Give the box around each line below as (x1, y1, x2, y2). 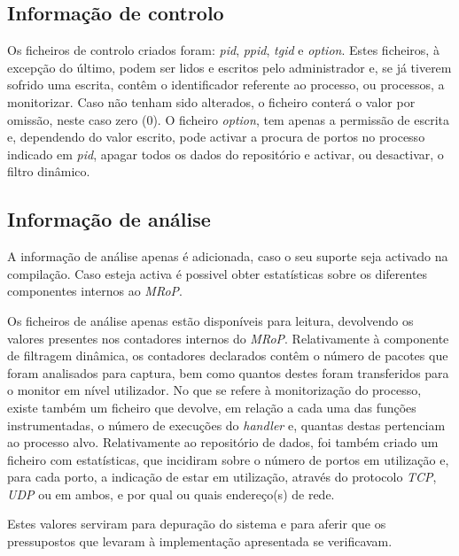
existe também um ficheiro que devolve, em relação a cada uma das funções (7, 398, 416, 416)
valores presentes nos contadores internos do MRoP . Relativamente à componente (7, 328, 449, 347)
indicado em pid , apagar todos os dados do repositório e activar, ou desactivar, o (7, 144, 444, 163)
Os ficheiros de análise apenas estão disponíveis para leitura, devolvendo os (7, 311, 414, 329)
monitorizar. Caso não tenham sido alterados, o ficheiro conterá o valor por (7, 92, 416, 111)
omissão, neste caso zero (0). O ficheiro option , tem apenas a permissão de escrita (7, 110, 450, 128)
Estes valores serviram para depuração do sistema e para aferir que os (7, 514, 386, 533)
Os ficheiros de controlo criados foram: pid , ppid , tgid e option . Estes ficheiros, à (7, 41, 440, 59)
